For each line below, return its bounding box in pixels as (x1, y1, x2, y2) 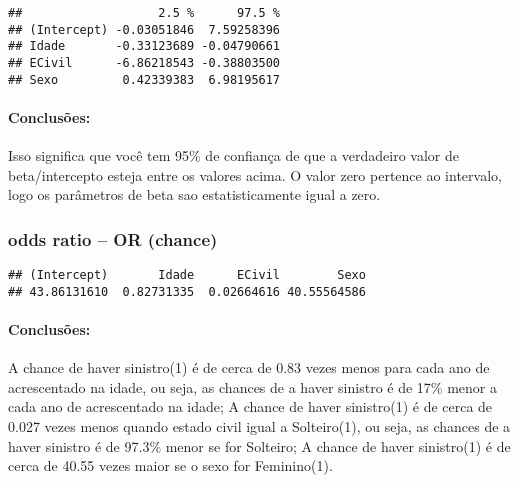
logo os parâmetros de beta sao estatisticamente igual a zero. (8, 184, 381, 205)
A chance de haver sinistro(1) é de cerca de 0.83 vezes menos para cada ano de (8, 357, 490, 378)
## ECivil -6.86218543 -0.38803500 (8, 55, 281, 70)
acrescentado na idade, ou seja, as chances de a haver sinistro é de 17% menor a (8, 376, 497, 397)
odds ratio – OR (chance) (8, 226, 218, 251)
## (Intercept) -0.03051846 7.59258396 (8, 22, 281, 37)
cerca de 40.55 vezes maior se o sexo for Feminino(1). (8, 455, 333, 476)
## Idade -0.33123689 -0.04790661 (8, 39, 281, 54)
